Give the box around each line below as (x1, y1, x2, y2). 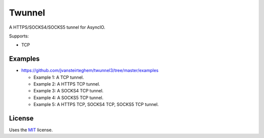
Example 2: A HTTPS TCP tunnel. (33, 81, 100, 87)
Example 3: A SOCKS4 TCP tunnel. (33, 88, 104, 94)
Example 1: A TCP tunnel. (33, 74, 84, 80)
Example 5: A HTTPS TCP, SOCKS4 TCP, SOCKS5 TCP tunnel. (33, 102, 159, 107)
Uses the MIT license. (9, 127, 53, 133)
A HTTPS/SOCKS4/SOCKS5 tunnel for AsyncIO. (9, 24, 106, 30)
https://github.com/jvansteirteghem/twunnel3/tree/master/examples (21, 68, 159, 73)
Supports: (9, 33, 29, 39)
